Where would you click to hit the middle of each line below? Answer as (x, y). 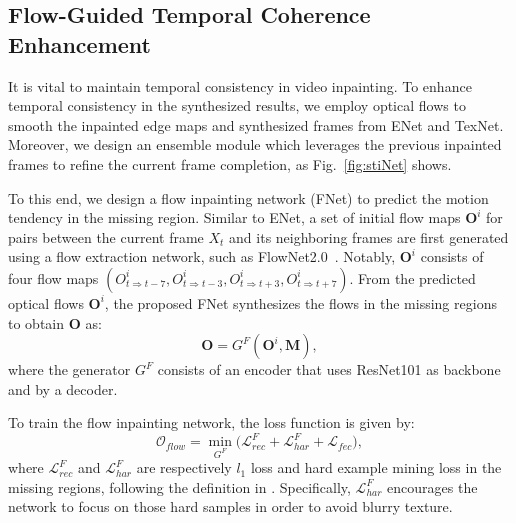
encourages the (432, 486)
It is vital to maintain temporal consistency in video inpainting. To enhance (240, 85)
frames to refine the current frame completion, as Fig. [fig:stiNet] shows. (230, 163)
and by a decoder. (63, 388)
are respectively (184, 467)
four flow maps (53, 277)
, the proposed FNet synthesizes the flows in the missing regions (300, 302)
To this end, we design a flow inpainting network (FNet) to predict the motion (248, 197)
